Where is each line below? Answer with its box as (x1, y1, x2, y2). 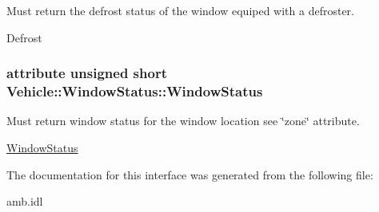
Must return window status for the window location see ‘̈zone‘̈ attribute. (6, 112, 360, 129)
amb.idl (6, 193, 43, 210)
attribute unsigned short (6, 63, 167, 83)
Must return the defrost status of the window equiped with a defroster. (6, 2, 354, 18)
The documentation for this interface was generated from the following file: (6, 166, 373, 183)
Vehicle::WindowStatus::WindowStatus (6, 81, 263, 101)
